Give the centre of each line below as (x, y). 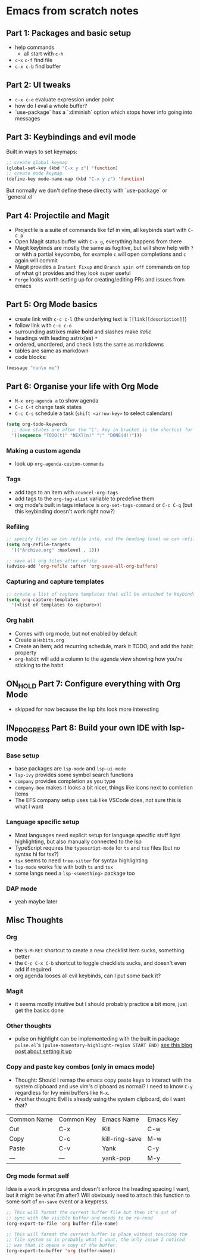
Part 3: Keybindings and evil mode (71, 137)
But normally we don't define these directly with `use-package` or (87, 191)
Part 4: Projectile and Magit (58, 216)
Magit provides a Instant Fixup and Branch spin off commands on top (102, 267)
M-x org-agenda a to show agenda (57, 401)
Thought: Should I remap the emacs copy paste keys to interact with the (103, 1080)
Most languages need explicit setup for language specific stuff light (97, 835)
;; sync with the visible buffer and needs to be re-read (79, 1218)
